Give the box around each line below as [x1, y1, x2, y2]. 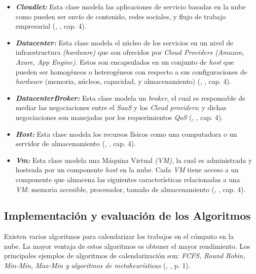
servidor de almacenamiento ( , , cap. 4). [15, 138, 136, 149]
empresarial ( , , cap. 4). [15, 21, 87, 31]
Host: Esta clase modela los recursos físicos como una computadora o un [15, 128, 237, 139]
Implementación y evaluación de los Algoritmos [4, 208, 251, 223]
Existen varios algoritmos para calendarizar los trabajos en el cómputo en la [4, 231, 234, 241]
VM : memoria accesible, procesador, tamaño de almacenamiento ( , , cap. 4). [15, 184, 246, 194]
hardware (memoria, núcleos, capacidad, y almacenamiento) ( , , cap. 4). [15, 76, 231, 86]
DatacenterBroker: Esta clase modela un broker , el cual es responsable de [15, 92, 246, 103]
